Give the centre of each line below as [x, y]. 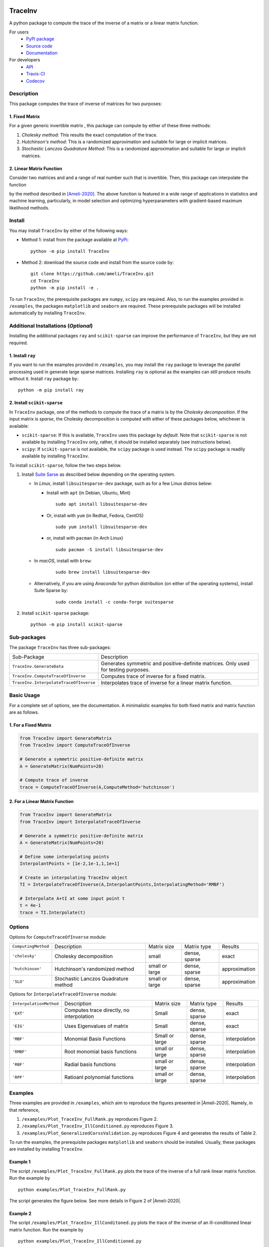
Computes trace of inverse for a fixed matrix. [153, 676]
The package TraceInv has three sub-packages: [60, 647]
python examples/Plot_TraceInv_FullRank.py [72, 1189]
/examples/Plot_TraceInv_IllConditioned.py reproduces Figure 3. [98, 1126]
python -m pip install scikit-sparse [77, 624]
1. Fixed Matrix [24, 116]
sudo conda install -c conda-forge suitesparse [115, 602]
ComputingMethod [31, 946]
